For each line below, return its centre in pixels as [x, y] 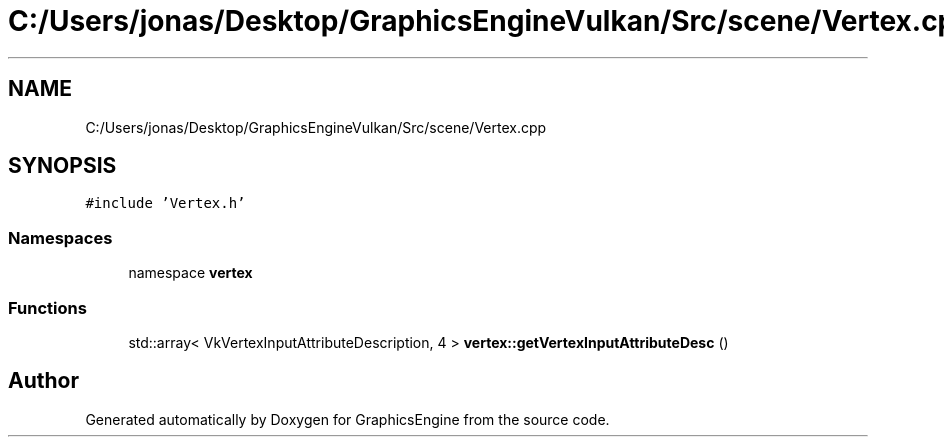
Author [43, 381]
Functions [47, 307]
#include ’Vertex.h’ [165, 203]
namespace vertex [190, 273]
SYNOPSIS [62, 166]
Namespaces [60, 237]
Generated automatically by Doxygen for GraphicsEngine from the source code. [347, 419]
